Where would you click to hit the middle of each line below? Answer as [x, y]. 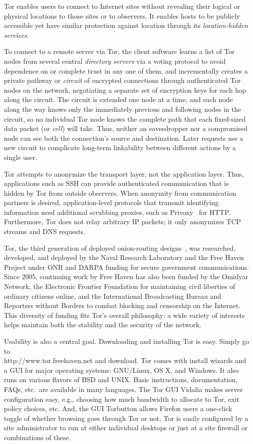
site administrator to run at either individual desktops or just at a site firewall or [126, 428]
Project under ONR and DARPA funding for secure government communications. [126, 267]
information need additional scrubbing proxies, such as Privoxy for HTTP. [117, 212]
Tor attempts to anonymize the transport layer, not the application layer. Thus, [124, 173]
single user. [21, 157]
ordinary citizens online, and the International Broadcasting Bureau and [113, 296]
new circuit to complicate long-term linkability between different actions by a [120, 147]
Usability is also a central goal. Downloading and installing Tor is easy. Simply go [127, 341]
